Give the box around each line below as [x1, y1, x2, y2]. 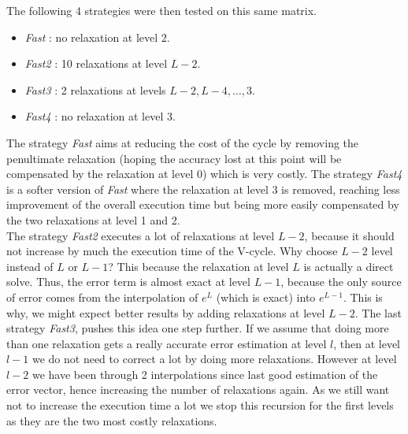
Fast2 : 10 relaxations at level [24, 55, 168, 72]
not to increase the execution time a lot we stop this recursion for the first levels [6, 397, 394, 414]
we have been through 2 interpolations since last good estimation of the [32, 365, 378, 382]
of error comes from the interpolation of [6, 288, 198, 305]
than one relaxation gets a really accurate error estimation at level [6, 335, 327, 351]
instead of [6, 258, 54, 274]
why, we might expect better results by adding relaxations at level [6, 304, 325, 321]
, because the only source [280, 273, 402, 290]
